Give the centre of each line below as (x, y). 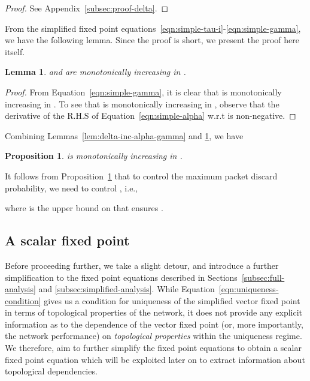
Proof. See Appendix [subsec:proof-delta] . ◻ (87, 8)
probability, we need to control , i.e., (72, 187)
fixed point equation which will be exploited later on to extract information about (155, 359)
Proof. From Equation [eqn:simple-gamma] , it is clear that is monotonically (143, 91)
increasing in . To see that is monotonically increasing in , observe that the (142, 103)
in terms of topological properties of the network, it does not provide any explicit (154, 312)
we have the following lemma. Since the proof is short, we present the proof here (152, 40)
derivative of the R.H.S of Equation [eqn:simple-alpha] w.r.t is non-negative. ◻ (151, 115)
